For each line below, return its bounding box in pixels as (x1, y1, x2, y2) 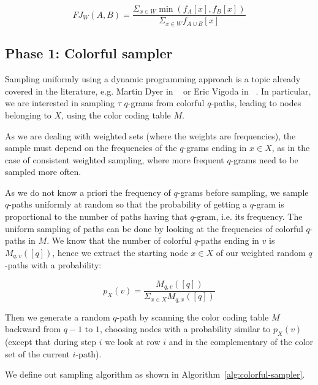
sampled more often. (5, 165, 81, 178)
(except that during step (5, 335, 97, 348)
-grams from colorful (127, 96, 205, 109)
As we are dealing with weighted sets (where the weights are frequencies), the (5, 129, 296, 142)
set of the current (5, 347, 70, 360)
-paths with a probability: (5, 259, 102, 271)
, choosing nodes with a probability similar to (99, 322, 271, 335)
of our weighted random (216, 246, 306, 259)
